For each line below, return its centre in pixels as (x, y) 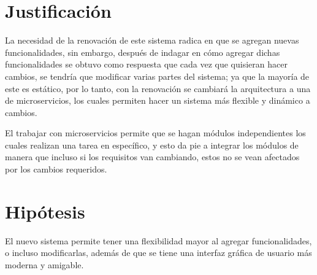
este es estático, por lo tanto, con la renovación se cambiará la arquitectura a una (158, 88)
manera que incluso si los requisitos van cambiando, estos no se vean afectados (152, 157)
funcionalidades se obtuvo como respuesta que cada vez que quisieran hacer (146, 64)
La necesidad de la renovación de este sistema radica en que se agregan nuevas (152, 40)
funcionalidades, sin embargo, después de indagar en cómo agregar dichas (143, 52)
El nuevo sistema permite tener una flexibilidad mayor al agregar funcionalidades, (158, 240)
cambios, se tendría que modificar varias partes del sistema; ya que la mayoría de (157, 76)
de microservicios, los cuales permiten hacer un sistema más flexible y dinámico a (158, 100)
